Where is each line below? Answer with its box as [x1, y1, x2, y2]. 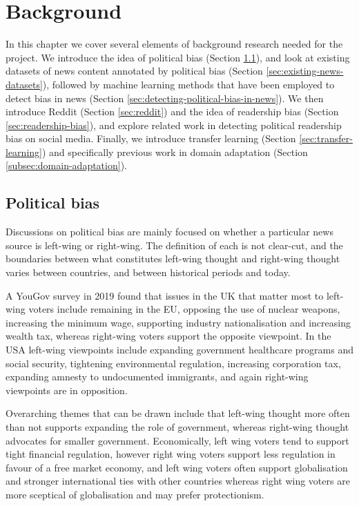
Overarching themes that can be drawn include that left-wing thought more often [6, 406, 350, 420]
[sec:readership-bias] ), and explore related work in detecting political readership [6, 117, 342, 132]
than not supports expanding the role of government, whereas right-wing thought [6, 419, 349, 434]
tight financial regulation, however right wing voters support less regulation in [6, 447, 336, 461]
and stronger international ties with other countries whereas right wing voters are [6, 474, 350, 488]
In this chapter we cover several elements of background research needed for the [6, 37, 343, 51]
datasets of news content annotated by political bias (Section [6, 64, 263, 78]
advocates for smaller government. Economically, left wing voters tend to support [6, 433, 349, 447]
